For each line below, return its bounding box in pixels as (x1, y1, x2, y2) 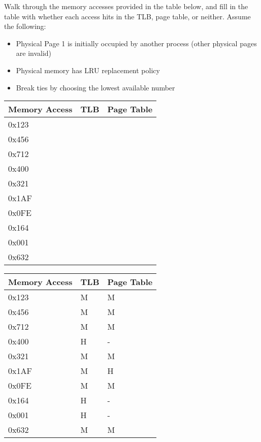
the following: (4, 21, 46, 31)
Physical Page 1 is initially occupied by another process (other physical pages (16, 38, 257, 48)
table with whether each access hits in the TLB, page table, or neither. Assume (4, 11, 251, 21)
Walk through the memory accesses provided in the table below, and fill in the (4, 1, 248, 11)
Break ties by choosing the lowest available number (16, 82, 175, 92)
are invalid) (16, 48, 52, 58)
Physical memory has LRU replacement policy (16, 65, 160, 75)
